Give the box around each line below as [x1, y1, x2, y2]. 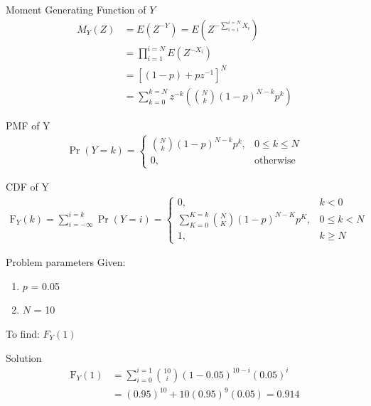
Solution [6, 350, 42, 365]
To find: [6, 326, 40, 341]
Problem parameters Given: [6, 255, 126, 269]
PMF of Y [6, 117, 50, 132]
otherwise [254, 156, 296, 166]
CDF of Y [6, 179, 50, 194]
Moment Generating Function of [6, 2, 146, 16]
